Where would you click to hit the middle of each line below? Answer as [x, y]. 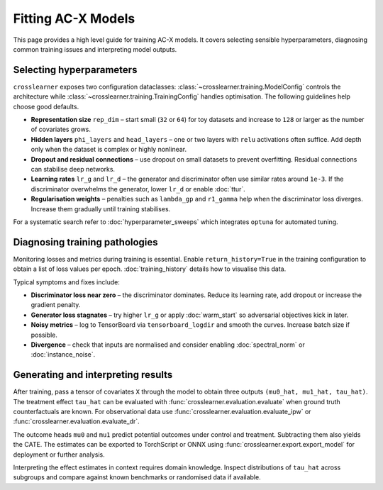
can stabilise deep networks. [73, 169]
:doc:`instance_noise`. [63, 355]
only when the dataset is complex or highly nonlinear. [109, 150]
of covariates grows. [61, 129]
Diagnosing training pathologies [86, 242]
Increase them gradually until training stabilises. [101, 208]
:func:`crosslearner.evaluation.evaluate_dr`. [76, 421]
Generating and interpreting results [93, 375]
